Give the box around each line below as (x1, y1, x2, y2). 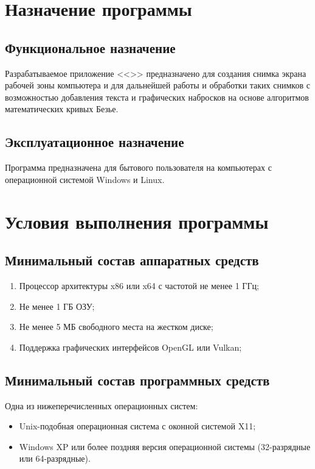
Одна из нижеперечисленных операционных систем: (5, 399, 198, 412)
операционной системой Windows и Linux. (5, 173, 165, 185)
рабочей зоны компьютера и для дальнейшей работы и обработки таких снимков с (5, 79, 310, 91)
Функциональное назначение (5, 38, 176, 57)
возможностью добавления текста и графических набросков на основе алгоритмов (5, 90, 309, 103)
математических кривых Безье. (5, 102, 119, 115)
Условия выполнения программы (5, 209, 269, 234)
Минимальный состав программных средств (5, 370, 270, 389)
